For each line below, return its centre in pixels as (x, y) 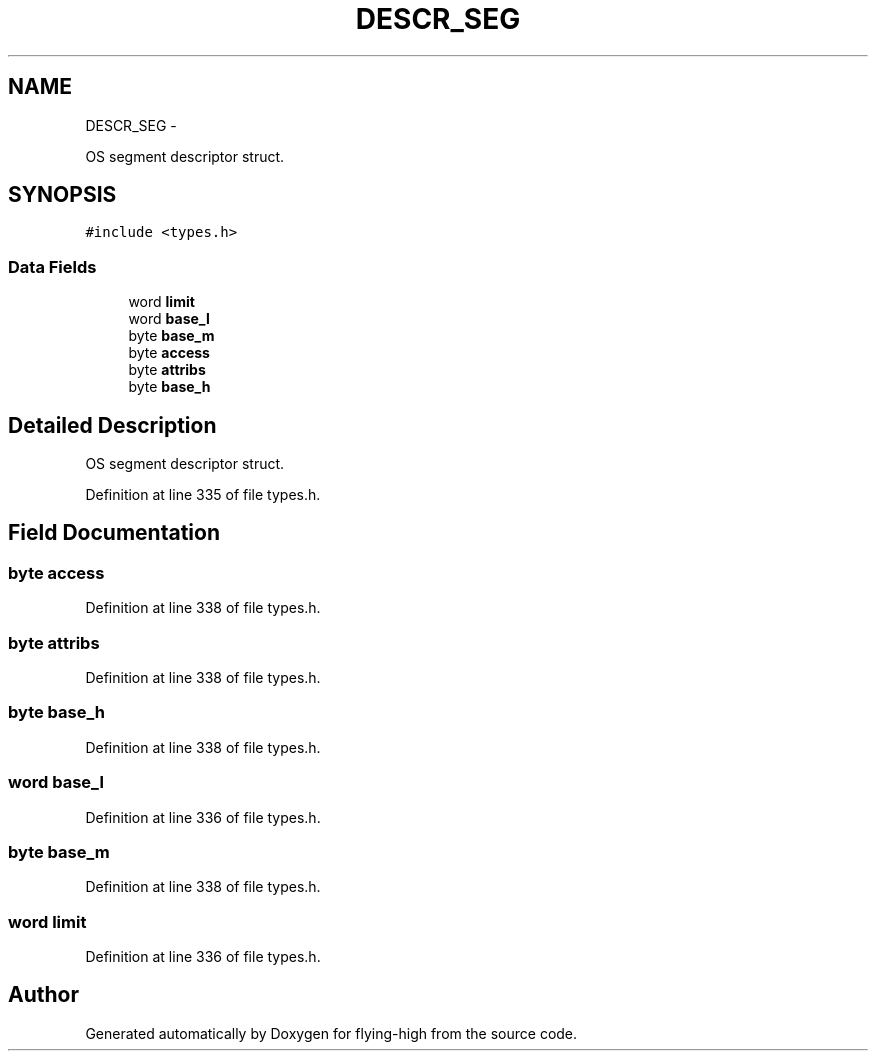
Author (43, 995)
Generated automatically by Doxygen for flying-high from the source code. (331, 1033)
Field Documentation (114, 533)
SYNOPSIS (62, 195)
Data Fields (52, 266)
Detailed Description (112, 425)
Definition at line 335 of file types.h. (203, 495)
